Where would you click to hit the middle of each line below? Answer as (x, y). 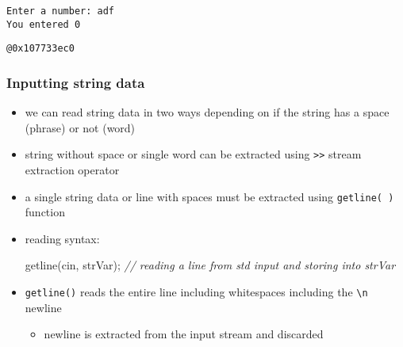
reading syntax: (62, 238)
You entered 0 (44, 24)
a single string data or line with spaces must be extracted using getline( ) (209, 196)
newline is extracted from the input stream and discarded (184, 334)
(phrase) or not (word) (80, 127)
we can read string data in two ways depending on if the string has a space (207, 112)
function (45, 212)
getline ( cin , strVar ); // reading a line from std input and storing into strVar (210, 265)
